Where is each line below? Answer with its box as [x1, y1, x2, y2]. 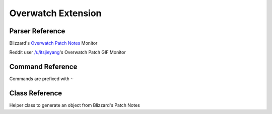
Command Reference [9, 63, 78, 71]
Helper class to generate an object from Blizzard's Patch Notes [9, 102, 141, 108]
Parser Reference [9, 27, 65, 35]
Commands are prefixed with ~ [9, 76, 74, 82]
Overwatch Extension [9, 8, 102, 19]
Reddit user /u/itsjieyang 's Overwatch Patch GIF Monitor [9, 49, 126, 55]
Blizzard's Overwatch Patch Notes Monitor [9, 40, 98, 46]
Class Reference [9, 89, 62, 98]
